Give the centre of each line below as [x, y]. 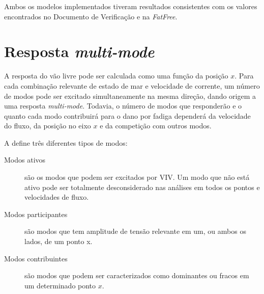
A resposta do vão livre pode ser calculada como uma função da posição [116, 76]
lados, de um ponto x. [58, 241]
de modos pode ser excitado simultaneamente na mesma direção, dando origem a [130, 96]
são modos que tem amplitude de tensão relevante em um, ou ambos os [135, 231]
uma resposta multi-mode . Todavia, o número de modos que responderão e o [123, 106]
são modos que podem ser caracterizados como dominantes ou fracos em [137, 275]
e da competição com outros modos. [156, 126]
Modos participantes [36, 214]
